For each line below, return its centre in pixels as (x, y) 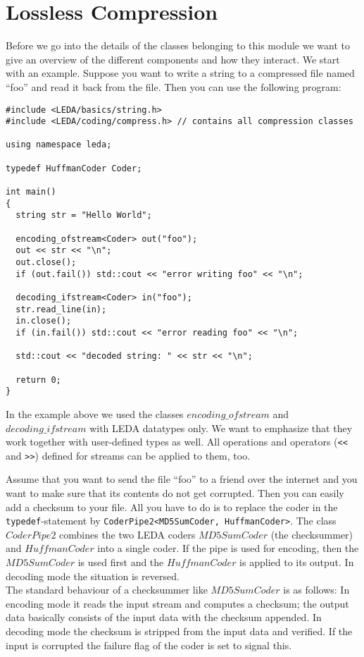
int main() (31, 192)
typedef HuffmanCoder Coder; (74, 168)
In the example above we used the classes (95, 413)
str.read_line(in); (61, 309)
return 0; (38, 380)
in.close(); (44, 321)
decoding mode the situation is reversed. (93, 576)
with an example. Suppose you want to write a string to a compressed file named (180, 73)
